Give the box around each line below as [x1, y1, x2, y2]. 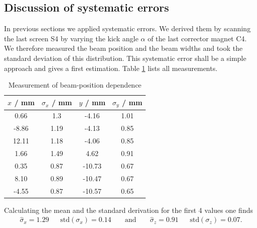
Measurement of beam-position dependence [8, 80, 142, 90]
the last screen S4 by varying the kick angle [4, 33, 139, 43]
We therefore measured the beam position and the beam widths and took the [4, 43, 243, 53]
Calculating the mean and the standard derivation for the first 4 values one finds [4, 204, 253, 215]
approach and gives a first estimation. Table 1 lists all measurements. [4, 62, 218, 73]
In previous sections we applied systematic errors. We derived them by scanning [4, 23, 251, 34]
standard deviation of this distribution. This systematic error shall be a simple [4, 52, 246, 63]
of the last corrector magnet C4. [147, 33, 247, 43]
